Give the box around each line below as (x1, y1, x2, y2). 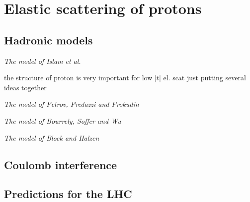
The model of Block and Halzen (4, 132, 99, 143)
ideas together (4, 82, 47, 92)
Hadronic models (4, 32, 93, 47)
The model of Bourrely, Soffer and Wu (4, 115, 121, 126)
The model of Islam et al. (4, 55, 81, 66)
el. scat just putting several (163, 72, 246, 83)
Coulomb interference (4, 157, 117, 172)
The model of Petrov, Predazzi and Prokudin (4, 99, 139, 109)
